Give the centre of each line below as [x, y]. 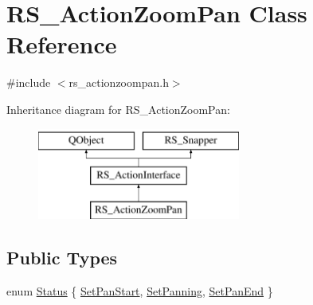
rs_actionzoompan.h [119, 82]
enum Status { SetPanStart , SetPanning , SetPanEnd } [140, 290]
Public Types [62, 257]
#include [29, 82]
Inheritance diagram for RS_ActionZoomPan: [118, 109]
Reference [62, 44]
